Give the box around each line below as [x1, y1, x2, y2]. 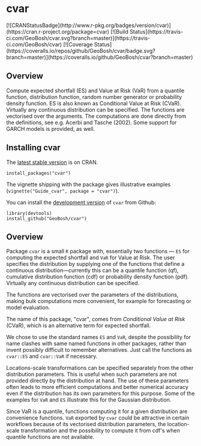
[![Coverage [63, 41, 93, 48]
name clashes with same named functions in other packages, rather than [6, 340, 187, 347]
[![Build [110, 28, 129, 35]
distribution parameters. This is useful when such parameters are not [6, 371, 177, 378]
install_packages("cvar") [6, 170, 71, 176]
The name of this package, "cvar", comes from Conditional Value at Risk [6, 316, 185, 323]
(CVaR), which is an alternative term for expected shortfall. [6, 322, 151, 329]
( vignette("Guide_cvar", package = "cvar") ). [6, 187, 119, 194]
